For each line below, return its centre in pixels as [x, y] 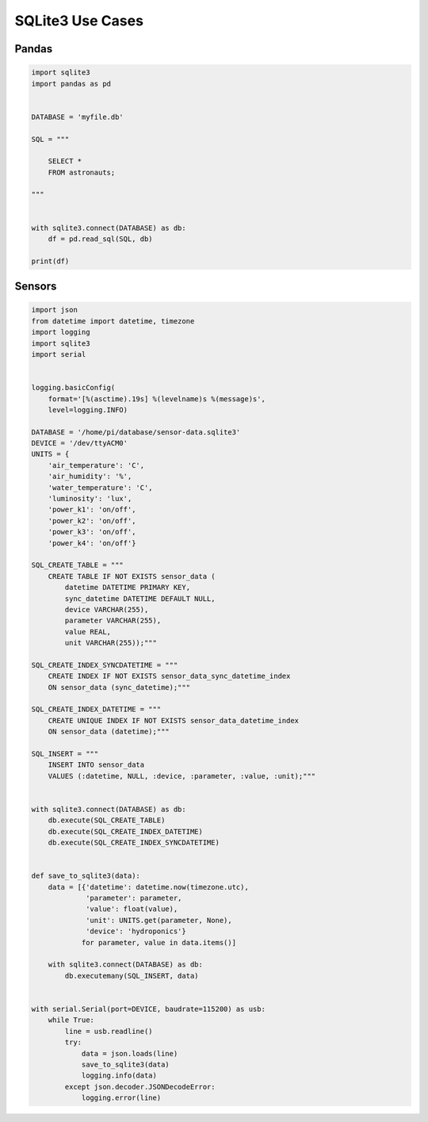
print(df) [50, 261]
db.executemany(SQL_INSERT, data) [132, 976]
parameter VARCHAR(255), [113, 621]
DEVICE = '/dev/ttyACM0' [80, 443]
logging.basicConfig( [73, 388]
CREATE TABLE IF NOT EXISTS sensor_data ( [132, 576]
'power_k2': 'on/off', [92, 521]
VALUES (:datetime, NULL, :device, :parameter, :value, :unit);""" [182, 776]
